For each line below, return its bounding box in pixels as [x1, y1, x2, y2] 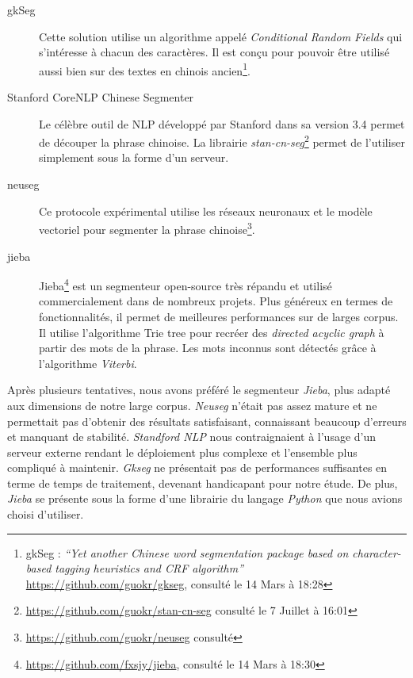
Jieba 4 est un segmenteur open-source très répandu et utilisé [39, 275, 332, 293]
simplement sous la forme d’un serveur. [39, 149, 229, 166]
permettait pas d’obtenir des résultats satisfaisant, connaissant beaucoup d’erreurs [7, 412, 407, 429]
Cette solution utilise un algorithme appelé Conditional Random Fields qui [39, 28, 403, 44]
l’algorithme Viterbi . [39, 354, 137, 371]
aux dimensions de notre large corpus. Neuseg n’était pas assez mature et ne [7, 396, 377, 413]
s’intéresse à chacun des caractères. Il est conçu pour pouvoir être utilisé [39, 44, 390, 60]
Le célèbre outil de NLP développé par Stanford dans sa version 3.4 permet [39, 115, 405, 132]
